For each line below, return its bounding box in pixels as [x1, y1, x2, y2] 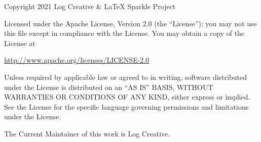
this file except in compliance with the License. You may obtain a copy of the [4, 28, 244, 38]
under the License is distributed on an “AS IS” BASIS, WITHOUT [4, 81, 213, 92]
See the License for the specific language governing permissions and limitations [4, 101, 249, 112]
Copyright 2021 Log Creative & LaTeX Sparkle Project [4, 1, 176, 11]
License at [4, 37, 35, 48]
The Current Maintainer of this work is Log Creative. [4, 128, 170, 138]
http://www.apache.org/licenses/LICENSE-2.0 [4, 55, 150, 65]
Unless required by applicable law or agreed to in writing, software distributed [4, 71, 247, 82]
